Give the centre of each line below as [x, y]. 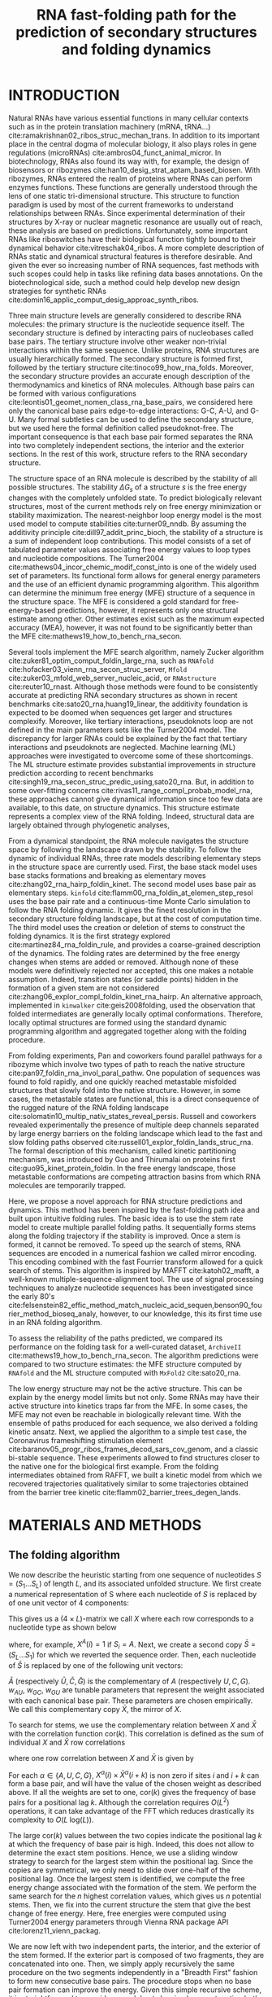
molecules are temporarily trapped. [67, 1185]
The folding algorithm [64, 1555]
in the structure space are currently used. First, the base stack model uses [133, 867]
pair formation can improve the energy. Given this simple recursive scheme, [135, 1990]
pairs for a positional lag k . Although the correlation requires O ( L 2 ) [119, 1802]
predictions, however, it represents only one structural [148, 610]
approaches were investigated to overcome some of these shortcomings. [131, 756]
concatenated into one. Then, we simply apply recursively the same [122, 1964]
